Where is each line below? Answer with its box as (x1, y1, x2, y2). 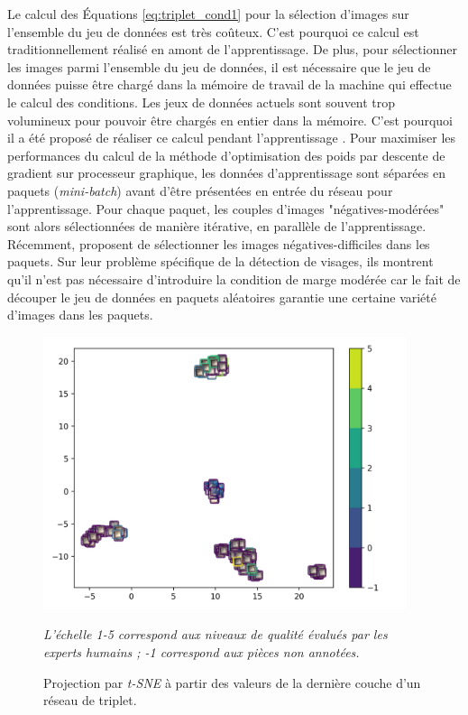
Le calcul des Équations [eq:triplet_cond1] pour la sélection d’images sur (7, 5, 409, 23)
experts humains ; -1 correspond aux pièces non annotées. (43, 642, 360, 661)
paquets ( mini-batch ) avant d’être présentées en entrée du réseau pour (7, 181, 393, 200)
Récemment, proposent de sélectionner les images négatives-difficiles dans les (7, 234, 430, 253)
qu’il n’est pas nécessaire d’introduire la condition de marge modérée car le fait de (7, 269, 461, 288)
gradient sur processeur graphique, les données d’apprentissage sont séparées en (7, 163, 445, 182)
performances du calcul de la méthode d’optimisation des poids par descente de (7, 145, 445, 164)
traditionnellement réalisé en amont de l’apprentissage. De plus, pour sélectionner (7, 40, 457, 59)
